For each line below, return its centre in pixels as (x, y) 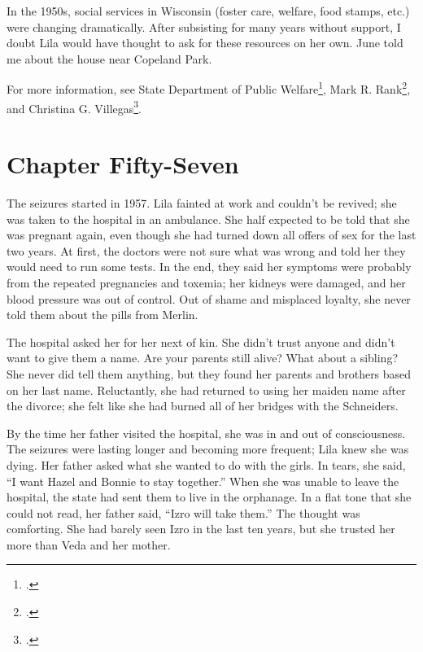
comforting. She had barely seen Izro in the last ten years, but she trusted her (201, 529)
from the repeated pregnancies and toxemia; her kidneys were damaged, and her (206, 282)
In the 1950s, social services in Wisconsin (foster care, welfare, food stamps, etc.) (208, 11)
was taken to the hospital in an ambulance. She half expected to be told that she (208, 219)
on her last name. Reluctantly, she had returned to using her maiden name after (206, 389)
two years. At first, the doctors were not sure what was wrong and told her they (206, 250)
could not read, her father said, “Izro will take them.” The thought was (183, 512)
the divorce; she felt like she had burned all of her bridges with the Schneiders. (203, 406)
